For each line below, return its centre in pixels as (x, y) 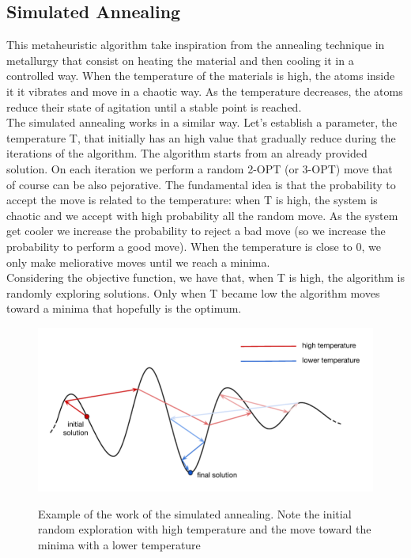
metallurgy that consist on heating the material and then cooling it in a (180, 60)
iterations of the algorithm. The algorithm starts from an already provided (187, 153)
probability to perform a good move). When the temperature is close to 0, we (194, 246)
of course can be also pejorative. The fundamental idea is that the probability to (201, 184)
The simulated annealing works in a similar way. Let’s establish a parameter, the (202, 122)
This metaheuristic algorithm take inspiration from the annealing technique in (196, 45)
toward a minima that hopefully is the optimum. (124, 308)
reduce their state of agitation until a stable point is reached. (154, 106)
